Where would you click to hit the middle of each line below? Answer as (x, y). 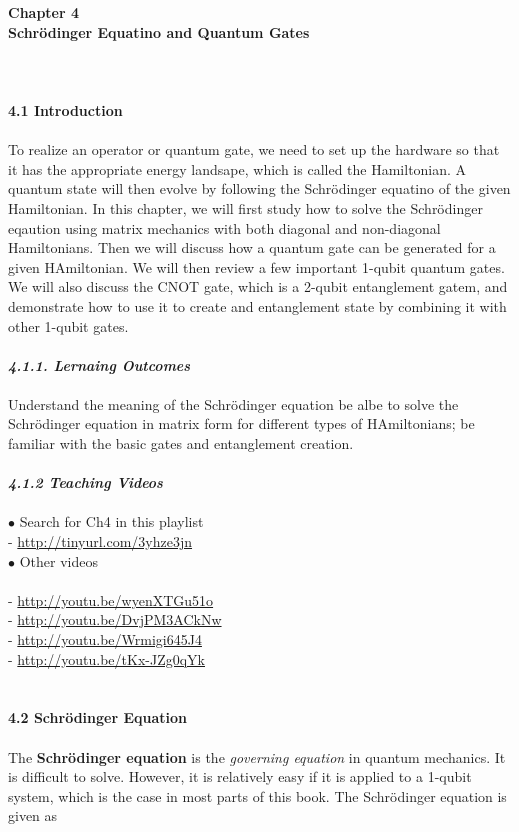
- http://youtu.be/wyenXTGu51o (111, 599)
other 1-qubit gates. (68, 325)
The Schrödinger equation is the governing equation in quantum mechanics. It (257, 756)
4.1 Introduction (65, 109)
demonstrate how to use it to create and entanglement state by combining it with (257, 305)
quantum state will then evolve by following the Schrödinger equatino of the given (259, 188)
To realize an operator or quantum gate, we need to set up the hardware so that (254, 149)
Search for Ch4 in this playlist (111, 521)
